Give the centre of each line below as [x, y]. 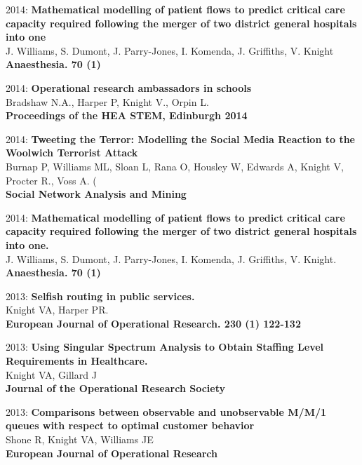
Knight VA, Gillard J [51, 374]
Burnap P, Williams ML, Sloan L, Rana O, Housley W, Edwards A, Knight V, [175, 166]
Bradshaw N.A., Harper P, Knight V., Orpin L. [107, 101]
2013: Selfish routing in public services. [100, 296]
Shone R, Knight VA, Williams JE [80, 439]
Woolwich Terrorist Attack [72, 153]
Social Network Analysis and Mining [96, 194]
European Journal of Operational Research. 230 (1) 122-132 [153, 323]
